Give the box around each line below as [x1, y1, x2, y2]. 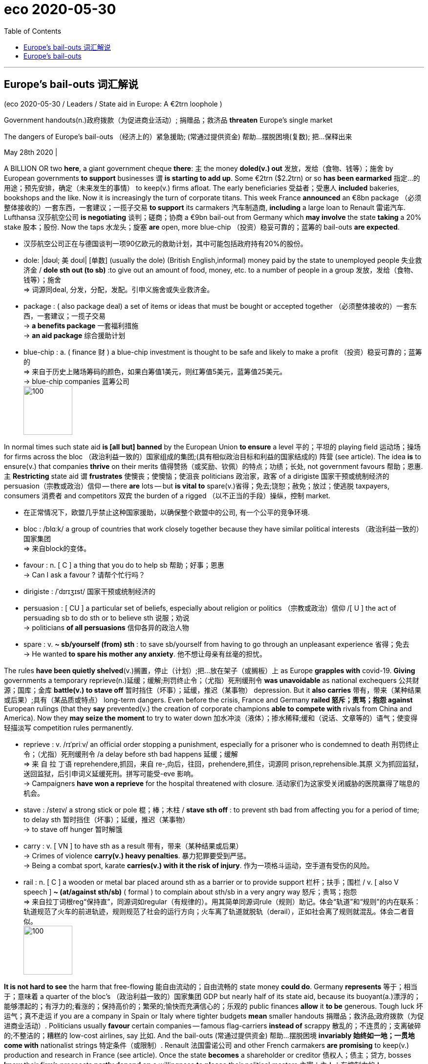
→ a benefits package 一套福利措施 [23, 321, 139, 330]
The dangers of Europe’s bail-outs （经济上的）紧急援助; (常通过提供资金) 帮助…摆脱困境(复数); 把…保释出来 [4, 132, 352, 141]
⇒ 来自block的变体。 [23, 544, 91, 553]
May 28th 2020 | [4, 148, 58, 156]
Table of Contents [4, 26, 62, 35]
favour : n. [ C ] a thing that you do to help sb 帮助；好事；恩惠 [23, 560, 224, 569]
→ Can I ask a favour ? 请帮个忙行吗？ [23, 570, 146, 579]
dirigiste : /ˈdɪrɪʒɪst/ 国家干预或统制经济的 [23, 587, 156, 596]
